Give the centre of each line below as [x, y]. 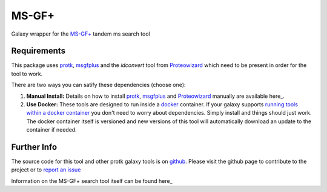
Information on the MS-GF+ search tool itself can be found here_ [92, 181]
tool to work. [27, 74]
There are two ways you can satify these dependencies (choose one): [98, 85]
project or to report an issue [46, 170]
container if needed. [51, 130]
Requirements [38, 51]
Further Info [34, 147]
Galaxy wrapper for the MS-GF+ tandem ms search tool [81, 34]
